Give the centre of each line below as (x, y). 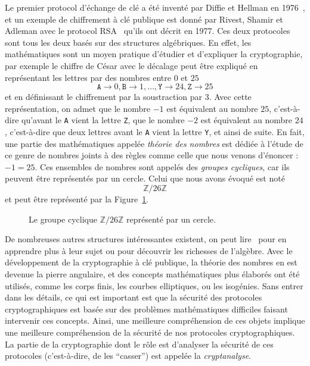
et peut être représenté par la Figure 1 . (77, 199)
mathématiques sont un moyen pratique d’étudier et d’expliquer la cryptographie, (154, 54)
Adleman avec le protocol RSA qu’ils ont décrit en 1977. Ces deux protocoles (148, 31)
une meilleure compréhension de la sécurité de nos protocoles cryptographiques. (150, 332)
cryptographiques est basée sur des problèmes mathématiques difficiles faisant (146, 309)
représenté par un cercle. (171, 219)
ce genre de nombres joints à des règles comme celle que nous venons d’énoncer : (152, 155)
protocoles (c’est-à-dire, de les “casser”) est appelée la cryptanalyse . (128, 356)
